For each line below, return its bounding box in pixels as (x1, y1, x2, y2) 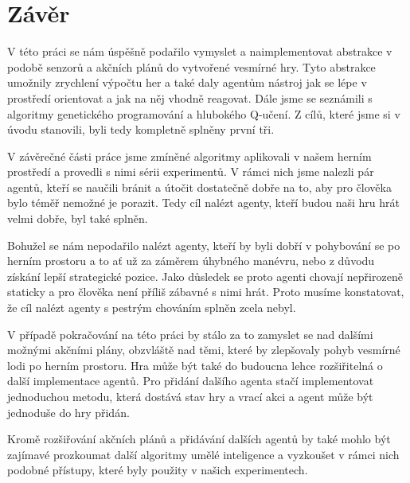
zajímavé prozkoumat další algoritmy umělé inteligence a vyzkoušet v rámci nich (7, 446, 400, 462)
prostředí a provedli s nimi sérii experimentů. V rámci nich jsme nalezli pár (7, 163, 374, 180)
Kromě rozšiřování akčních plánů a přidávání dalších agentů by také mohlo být (7, 430, 391, 447)
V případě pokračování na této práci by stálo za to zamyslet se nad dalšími (7, 325, 373, 342)
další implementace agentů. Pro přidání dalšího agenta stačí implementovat (7, 372, 374, 389)
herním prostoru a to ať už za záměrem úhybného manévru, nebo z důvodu (7, 252, 375, 269)
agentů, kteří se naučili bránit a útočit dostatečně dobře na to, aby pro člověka (7, 178, 392, 195)
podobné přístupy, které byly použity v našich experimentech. (7, 462, 308, 478)
